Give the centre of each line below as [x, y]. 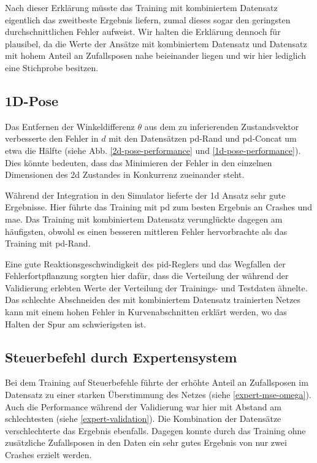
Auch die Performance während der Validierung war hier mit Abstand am [143, 406]
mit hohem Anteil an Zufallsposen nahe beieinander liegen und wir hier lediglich [156, 55]
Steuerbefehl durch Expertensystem [121, 357]
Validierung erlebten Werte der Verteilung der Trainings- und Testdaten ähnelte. [156, 287]
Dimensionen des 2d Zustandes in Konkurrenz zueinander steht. [125, 174]
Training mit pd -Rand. [48, 243]
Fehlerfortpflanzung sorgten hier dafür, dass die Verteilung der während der [147, 276]
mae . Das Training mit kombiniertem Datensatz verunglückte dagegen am [144, 219]
